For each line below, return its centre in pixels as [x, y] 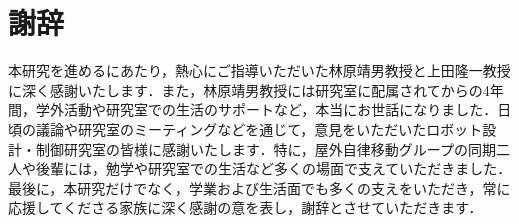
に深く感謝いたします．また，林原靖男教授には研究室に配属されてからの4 [249, 89]
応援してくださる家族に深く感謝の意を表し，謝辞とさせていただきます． [245, 207]
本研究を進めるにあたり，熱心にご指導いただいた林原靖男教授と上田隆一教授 [259, 70]
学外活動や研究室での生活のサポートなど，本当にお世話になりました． [266, 109]
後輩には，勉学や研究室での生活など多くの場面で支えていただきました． [273, 168]
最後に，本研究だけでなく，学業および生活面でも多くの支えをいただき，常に [259, 187]
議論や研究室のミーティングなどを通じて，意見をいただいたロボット [259, 128]
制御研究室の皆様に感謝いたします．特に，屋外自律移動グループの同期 [265, 148]
